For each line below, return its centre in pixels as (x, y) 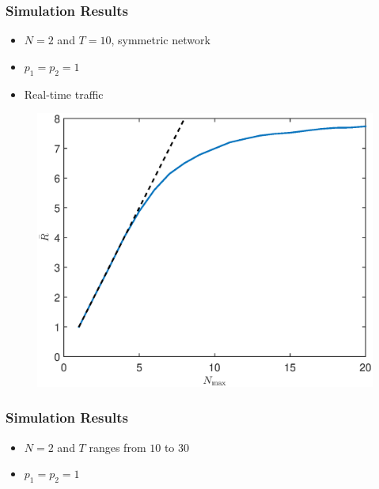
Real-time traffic (64, 94)
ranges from (117, 447)
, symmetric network (161, 40)
